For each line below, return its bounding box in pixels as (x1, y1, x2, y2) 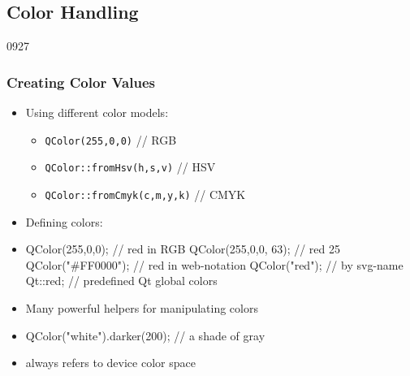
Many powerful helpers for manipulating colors (25, 299, 258, 316)
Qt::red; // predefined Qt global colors (25, 272, 218, 289)
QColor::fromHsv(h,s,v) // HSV (45, 158, 216, 175)
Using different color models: (25, 104, 169, 121)
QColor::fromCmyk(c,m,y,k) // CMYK (45, 185, 246, 202)
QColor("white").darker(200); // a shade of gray (25, 326, 265, 344)
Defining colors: (25, 213, 103, 230)
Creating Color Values (6, 71, 155, 92)
